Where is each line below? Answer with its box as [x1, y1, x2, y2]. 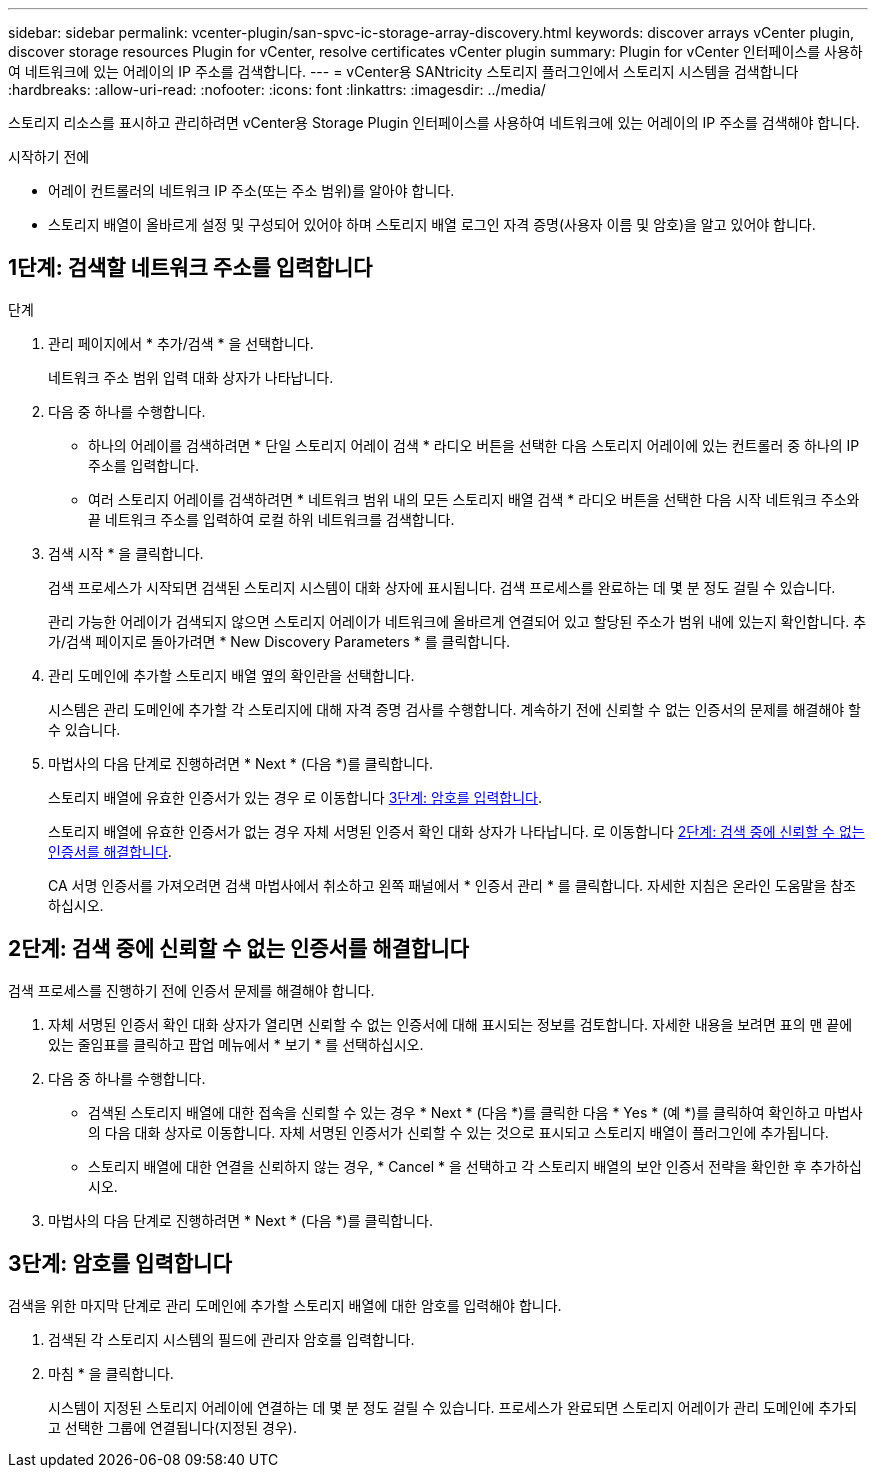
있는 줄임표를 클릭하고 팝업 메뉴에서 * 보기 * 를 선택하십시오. [48, 1035, 424, 1053]
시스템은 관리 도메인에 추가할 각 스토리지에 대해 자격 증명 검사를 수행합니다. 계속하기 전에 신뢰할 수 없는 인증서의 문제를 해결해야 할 [48, 700, 862, 718]
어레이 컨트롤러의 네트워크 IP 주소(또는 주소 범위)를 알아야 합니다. [48, 182, 455, 199]
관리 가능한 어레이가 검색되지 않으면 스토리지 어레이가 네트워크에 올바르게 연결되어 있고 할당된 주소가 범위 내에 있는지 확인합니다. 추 [48, 612, 867, 630]
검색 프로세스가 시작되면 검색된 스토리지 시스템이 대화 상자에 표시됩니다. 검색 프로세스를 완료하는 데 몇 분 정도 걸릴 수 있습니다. [48, 578, 836, 596]
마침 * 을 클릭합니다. [48, 1364, 174, 1382]
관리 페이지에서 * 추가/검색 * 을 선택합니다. [48, 334, 314, 352]
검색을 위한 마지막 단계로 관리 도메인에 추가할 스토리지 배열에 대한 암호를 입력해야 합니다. [8, 1296, 562, 1314]
